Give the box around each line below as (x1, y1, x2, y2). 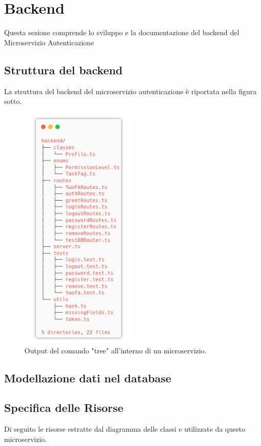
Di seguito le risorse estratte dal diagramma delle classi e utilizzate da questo (4, 424, 245, 434)
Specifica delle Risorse (4, 400, 123, 415)
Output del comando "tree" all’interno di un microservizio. (24, 345, 206, 355)
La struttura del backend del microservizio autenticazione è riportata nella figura (4, 86, 257, 96)
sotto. (4, 96, 22, 106)
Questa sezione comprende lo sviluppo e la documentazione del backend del (4, 27, 240, 38)
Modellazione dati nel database (4, 370, 171, 385)
